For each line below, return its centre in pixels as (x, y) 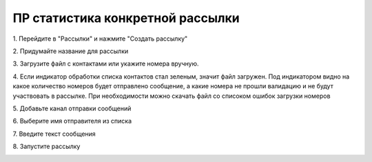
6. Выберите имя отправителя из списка (72, 121)
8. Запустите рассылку (46, 146)
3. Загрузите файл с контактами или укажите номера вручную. (106, 64)
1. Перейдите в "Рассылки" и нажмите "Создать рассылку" (100, 39)
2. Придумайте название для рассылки (71, 51)
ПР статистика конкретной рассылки (126, 18)
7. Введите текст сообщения (54, 134)
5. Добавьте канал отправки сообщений (72, 108)
